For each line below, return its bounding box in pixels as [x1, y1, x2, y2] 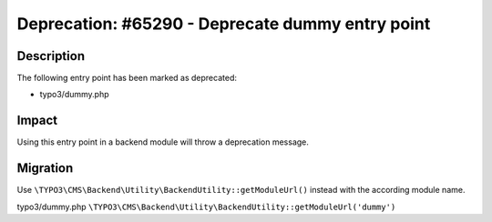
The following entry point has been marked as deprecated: [16, 73, 237, 84]
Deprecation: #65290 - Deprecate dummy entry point [16, 14, 431, 34]
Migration [16, 160, 74, 177]
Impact [16, 113, 58, 128]
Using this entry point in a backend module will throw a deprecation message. [16, 136, 310, 147]
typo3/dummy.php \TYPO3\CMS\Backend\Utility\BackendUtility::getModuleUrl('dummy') [16, 201, 396, 212]
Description [16, 48, 86, 64]
